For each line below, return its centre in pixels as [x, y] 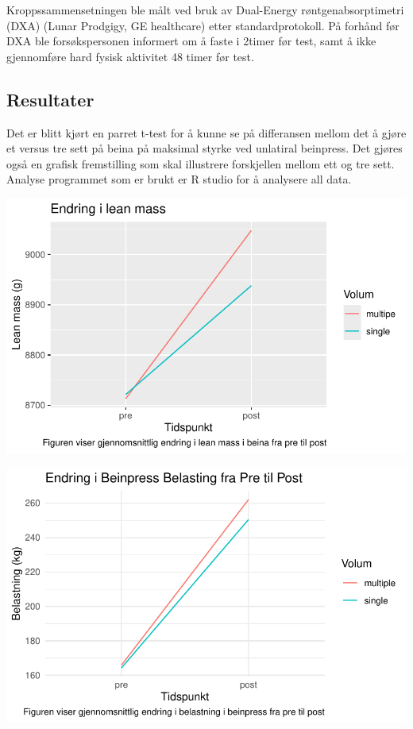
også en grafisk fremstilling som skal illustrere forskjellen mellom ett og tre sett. [201, 163]
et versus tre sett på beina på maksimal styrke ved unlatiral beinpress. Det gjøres [205, 148]
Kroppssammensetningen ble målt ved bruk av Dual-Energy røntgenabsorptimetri [205, 10]
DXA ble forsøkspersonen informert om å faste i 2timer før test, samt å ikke [191, 41]
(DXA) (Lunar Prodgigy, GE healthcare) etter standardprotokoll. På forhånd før [203, 25]
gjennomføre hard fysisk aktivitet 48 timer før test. [130, 56]
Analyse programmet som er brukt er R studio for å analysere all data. [179, 179]
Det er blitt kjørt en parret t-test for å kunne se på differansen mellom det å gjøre [206, 132]
